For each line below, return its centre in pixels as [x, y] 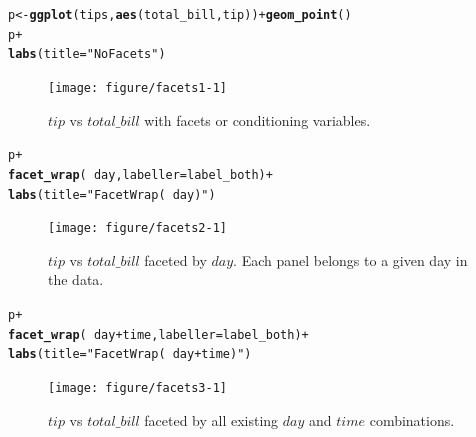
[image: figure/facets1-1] [137, 87]
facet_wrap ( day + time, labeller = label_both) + [158, 334]
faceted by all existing [211, 419]
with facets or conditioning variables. [257, 119]
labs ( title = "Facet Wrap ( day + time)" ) [130, 354]
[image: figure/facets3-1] [137, 388]
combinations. [412, 419]
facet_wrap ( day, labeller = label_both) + [140, 174]
